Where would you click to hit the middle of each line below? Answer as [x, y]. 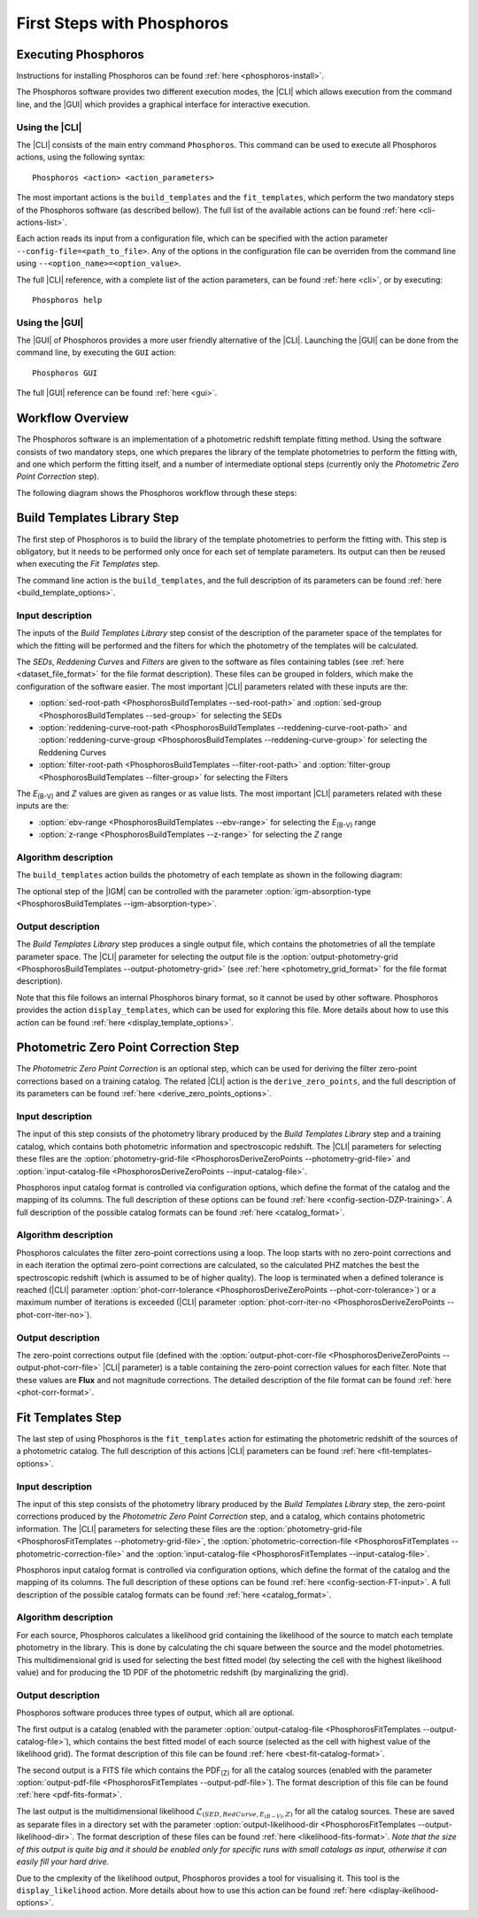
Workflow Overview [73, 418]
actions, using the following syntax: [81, 157]
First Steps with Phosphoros [123, 23]
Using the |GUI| [50, 322]
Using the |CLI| [49, 127]
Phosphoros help [67, 300]
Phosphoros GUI [65, 373]
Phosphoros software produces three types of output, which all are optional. [155, 1713]
